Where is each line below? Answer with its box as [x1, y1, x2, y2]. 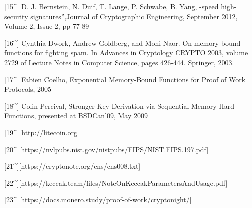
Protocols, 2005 [4, 84, 52, 94]
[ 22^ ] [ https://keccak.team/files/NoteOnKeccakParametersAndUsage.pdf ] [4, 177, 228, 188]
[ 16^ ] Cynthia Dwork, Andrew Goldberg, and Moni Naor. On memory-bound [4, 37, 241, 48]
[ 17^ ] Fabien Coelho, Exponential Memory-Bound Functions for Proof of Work [4, 74, 246, 84]
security [4, 11, 28, 21]
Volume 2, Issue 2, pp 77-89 [4, 21, 89, 31]
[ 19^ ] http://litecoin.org [4, 127, 77, 137]
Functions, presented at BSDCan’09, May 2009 [4, 110, 148, 121]
